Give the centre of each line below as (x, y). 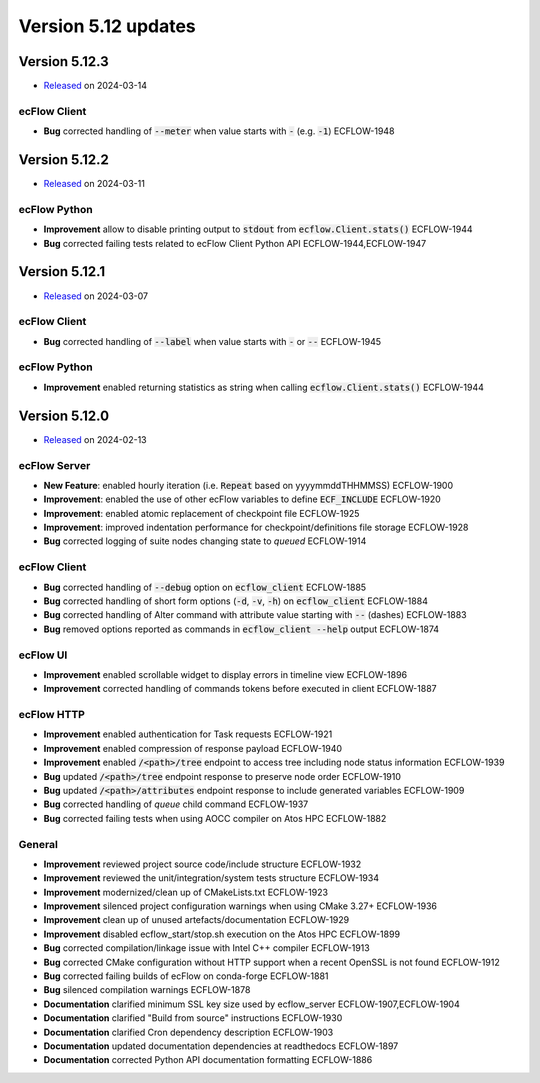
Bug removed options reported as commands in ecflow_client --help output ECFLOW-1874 (241, 629)
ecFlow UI (43, 655)
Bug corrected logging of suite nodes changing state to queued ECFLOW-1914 (205, 541)
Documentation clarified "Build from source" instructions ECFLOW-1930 (193, 1018)
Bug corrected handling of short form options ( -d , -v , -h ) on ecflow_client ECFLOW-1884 (236, 601)
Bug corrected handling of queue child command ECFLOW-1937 (176, 804)
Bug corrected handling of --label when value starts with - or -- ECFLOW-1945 (212, 341)
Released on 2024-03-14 (95, 86)
